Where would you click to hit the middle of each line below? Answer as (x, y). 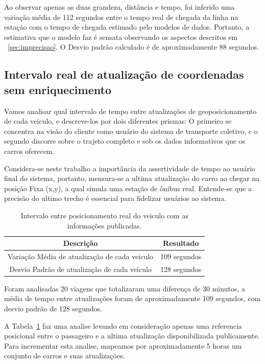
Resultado (181, 243)
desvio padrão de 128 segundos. (53, 309)
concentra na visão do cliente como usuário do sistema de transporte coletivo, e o (131, 131)
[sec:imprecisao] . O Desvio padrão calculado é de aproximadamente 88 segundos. (133, 47)
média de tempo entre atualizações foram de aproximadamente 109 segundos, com (132, 298)
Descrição (80, 243)
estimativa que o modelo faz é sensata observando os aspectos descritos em (121, 37)
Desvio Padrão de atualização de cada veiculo (80, 269)
